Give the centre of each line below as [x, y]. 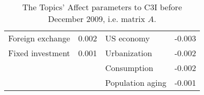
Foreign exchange [39, 38]
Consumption [129, 68]
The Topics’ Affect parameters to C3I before [102, 7]
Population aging [136, 82]
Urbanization [128, 53]
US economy [127, 38]
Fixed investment [39, 53]
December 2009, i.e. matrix [97, 19]
